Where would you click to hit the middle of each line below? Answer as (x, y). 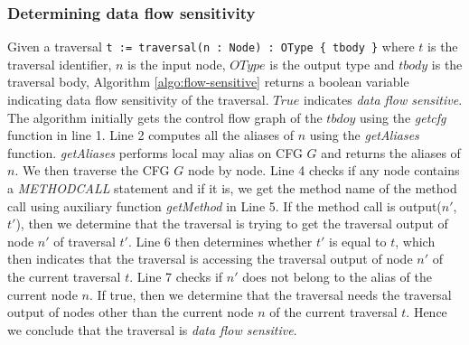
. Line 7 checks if (176, 276)
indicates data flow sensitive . (383, 100)
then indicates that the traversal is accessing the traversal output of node (210, 259)
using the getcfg (403, 117)
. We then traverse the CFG (92, 170)
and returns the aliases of (391, 152)
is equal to (358, 241)
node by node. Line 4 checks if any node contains (324, 170)
